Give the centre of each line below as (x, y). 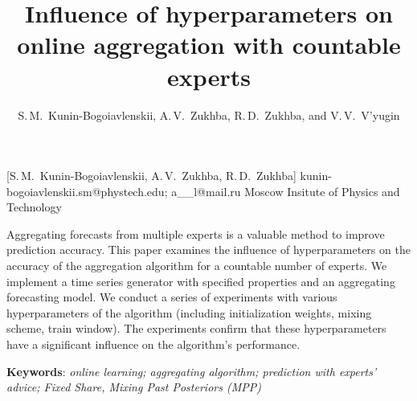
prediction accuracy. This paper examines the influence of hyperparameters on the (208, 250)
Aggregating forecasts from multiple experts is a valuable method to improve (196, 233)
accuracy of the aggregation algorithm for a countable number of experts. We (197, 266)
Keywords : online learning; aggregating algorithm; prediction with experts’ (192, 371)
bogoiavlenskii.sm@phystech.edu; (87, 191)
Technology (34, 207)
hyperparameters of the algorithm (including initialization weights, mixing (189, 312)
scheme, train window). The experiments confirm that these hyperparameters (196, 328)
